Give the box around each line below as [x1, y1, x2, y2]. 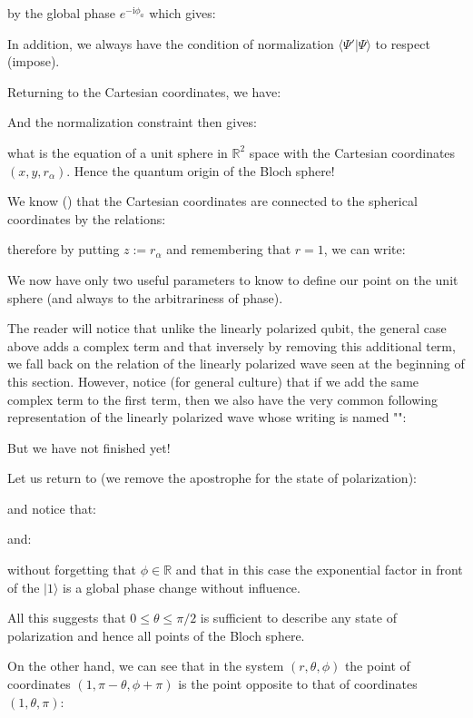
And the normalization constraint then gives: [7, 113, 257, 132]
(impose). [7, 52, 60, 71]
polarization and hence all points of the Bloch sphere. [7, 625, 305, 644]
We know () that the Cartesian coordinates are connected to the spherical [7, 192, 418, 211]
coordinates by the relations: [7, 209, 166, 228]
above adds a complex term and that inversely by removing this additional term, [7, 336, 456, 355]
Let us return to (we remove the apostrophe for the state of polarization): [7, 468, 417, 487]
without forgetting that [7, 560, 137, 579]
